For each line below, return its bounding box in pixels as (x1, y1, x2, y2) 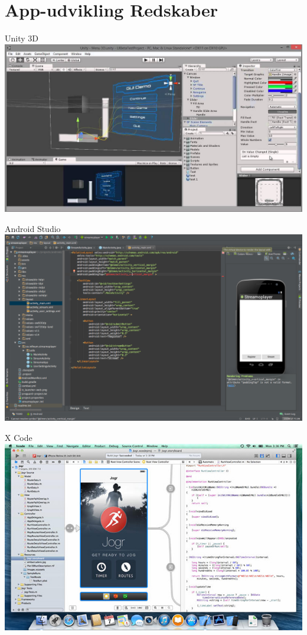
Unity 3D (5, 32, 38, 44)
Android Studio (5, 222, 61, 234)
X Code (5, 431, 32, 443)
